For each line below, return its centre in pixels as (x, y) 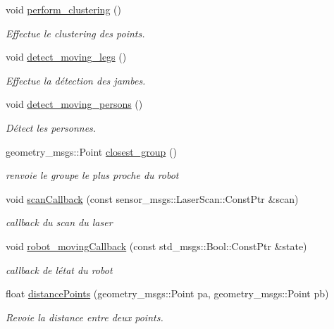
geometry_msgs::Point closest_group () (91, 151)
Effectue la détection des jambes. (76, 80)
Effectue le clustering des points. (75, 33)
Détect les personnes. (51, 127)
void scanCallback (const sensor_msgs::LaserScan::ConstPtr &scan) (152, 198)
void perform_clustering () (63, 9)
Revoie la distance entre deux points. (85, 317)
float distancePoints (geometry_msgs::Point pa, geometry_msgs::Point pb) (167, 293)
